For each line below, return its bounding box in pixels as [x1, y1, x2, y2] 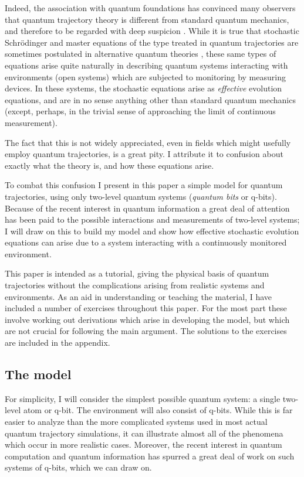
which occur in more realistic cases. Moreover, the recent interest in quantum [5, 438, 282, 451]
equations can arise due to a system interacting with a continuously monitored [5, 236, 287, 248]
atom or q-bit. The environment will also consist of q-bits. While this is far [23, 404, 293, 416]
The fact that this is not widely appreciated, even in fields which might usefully [5, 136, 291, 148]
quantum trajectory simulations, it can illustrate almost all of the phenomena [5, 427, 283, 439]
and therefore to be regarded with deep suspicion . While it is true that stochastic [5, 25, 299, 37]
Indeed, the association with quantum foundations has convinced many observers [5, 2, 296, 13]
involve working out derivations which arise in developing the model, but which [5, 313, 290, 325]
